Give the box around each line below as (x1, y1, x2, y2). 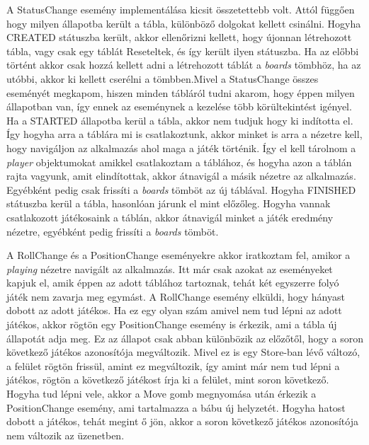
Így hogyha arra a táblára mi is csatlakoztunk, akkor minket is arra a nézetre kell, (6, 127, 363, 141)
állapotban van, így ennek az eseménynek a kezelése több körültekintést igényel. (6, 99, 352, 114)
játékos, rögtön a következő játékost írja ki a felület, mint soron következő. (6, 372, 329, 387)
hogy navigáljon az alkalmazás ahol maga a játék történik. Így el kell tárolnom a (6, 140, 356, 155)
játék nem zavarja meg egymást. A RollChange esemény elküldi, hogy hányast (6, 289, 345, 304)
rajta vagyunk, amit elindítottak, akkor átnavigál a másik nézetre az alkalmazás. (6, 168, 356, 183)
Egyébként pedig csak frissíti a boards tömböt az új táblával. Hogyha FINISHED (6, 182, 356, 197)
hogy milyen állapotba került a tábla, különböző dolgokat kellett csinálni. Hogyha (6, 16, 361, 30)
